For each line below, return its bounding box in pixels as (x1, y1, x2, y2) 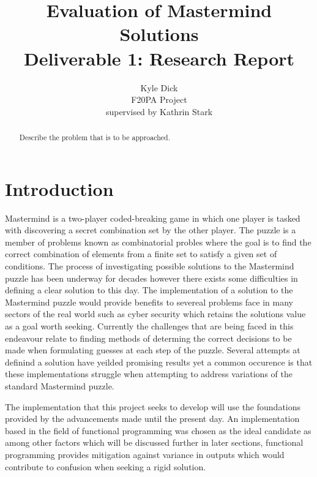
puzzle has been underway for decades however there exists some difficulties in (5, 271, 298, 284)
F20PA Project (131, 93, 187, 106)
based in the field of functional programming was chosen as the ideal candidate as (5, 424, 311, 437)
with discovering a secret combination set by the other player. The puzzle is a (5, 223, 296, 236)
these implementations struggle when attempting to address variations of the (5, 367, 293, 380)
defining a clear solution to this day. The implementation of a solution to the (5, 284, 293, 296)
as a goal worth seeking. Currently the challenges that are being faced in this (5, 320, 294, 332)
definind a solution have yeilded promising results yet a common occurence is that (5, 355, 313, 368)
